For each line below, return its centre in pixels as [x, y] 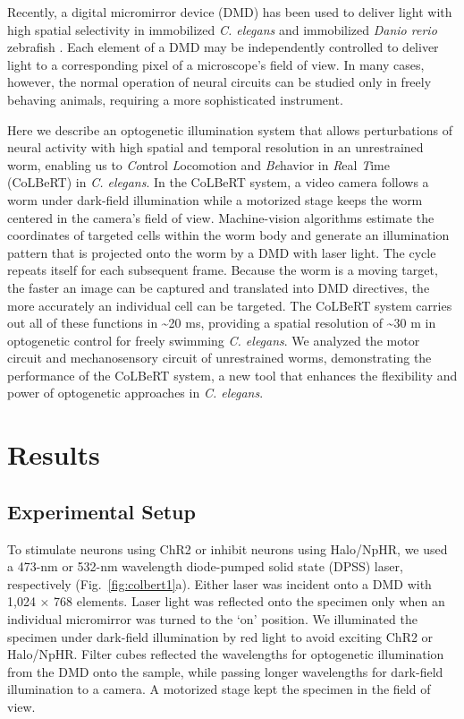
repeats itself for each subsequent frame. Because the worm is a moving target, [223, 270]
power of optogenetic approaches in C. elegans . [135, 393]
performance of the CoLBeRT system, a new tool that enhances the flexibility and [232, 375]
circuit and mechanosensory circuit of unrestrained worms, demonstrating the [219, 358]
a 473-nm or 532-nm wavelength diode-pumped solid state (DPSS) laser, [205, 566]
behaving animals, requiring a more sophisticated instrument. [175, 99]
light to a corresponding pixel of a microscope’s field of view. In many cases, [216, 64]
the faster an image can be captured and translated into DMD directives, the [219, 287]
